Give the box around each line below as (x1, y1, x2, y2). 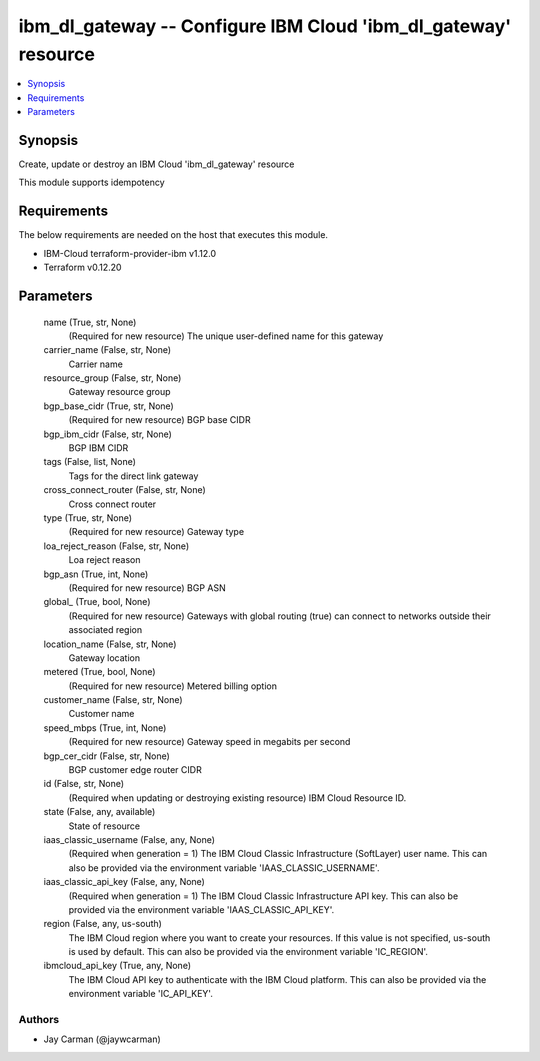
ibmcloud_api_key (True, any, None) (43, 960, 192, 972)
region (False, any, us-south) (43, 918, 162, 930)
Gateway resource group (68, 386, 171, 398)
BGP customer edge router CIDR (68, 764, 202, 776)
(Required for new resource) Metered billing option (68, 680, 277, 692)
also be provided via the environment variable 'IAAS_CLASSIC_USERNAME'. (68, 861, 380, 874)
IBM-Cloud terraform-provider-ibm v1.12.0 (43, 247, 217, 259)
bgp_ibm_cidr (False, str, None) (43, 428, 172, 440)
